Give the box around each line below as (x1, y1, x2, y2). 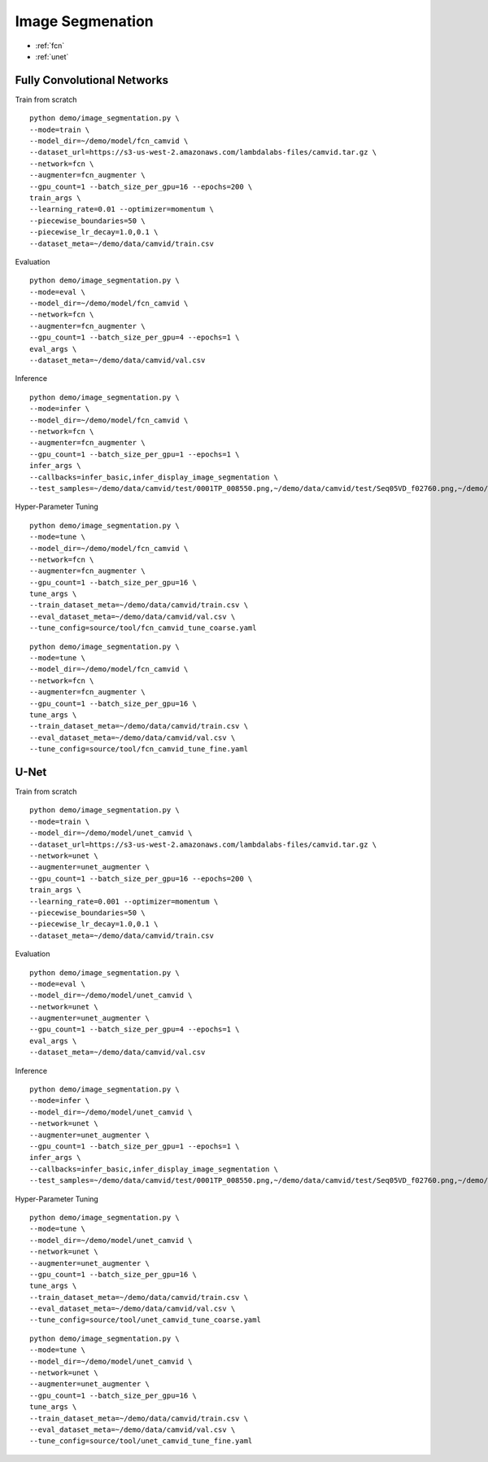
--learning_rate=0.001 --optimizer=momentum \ (29, 896, 219, 906)
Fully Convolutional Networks (15, 73, 168, 87)
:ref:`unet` (35, 51, 69, 61)
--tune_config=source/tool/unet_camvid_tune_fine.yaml (29, 1437, 253, 1446)
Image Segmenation (15, 12, 154, 30)
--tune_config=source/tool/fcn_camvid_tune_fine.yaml (29, 745, 248, 754)
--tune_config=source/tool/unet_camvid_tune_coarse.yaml (29, 1315, 262, 1324)
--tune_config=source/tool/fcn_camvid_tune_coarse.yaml (29, 624, 257, 633)
